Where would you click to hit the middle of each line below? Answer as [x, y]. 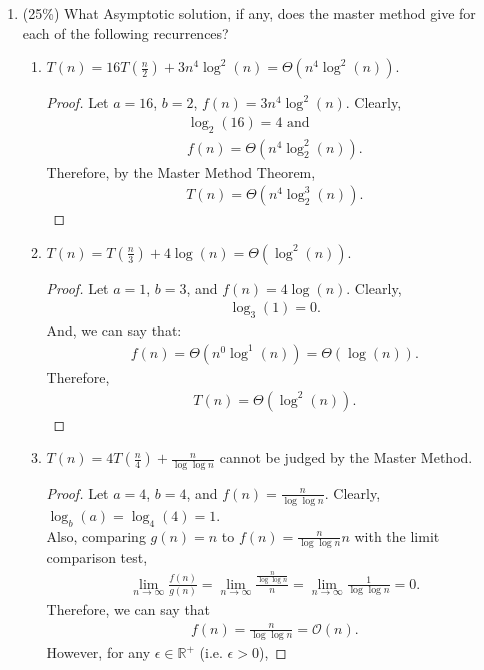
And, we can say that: [114, 330]
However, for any [98, 652]
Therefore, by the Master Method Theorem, [181, 171]
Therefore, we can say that [128, 608]
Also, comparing [96, 535]
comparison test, [97, 557]
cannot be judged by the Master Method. [346, 457]
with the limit [397, 535]
